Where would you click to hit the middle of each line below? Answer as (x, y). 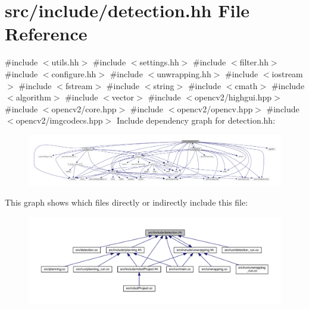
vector (123, 97)
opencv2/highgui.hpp (233, 97)
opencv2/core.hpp (84, 108)
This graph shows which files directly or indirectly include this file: (127, 202)
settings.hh (159, 62)
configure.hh (74, 73)
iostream (287, 73)
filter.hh (254, 62)
